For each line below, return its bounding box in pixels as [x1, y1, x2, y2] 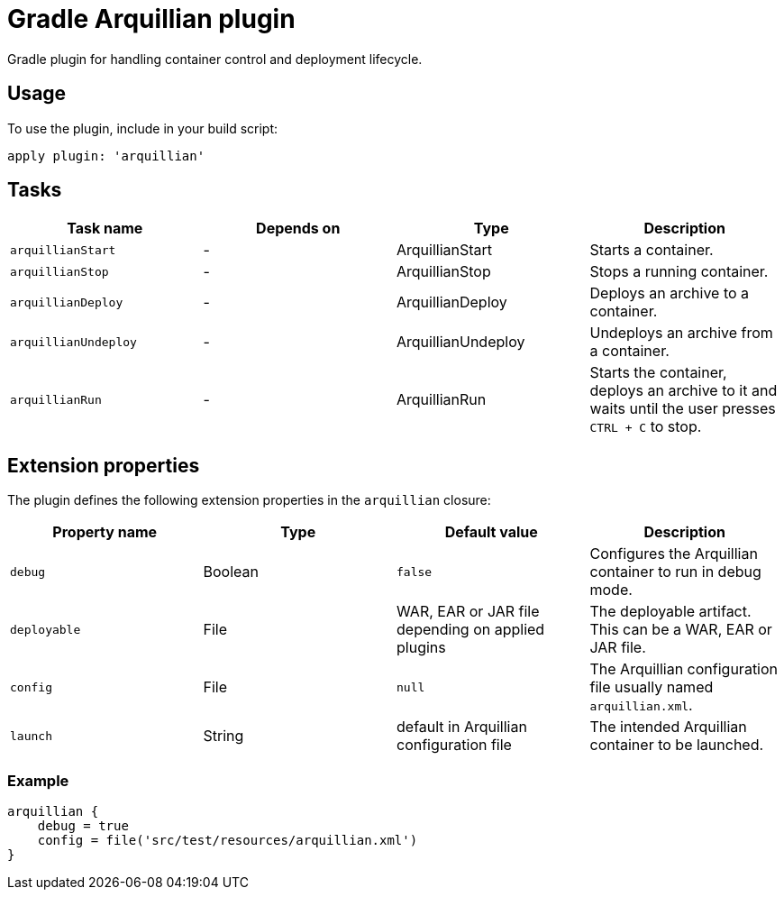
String [203, 727, 244, 746]
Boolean [203, 563, 259, 581]
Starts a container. [589, 241, 714, 260]
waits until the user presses [589, 399, 776, 418]
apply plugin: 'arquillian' [7, 148, 205, 163]
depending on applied [397, 620, 545, 639]
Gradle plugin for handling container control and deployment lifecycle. [7, 50, 423, 67]
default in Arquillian [397, 718, 527, 737]
